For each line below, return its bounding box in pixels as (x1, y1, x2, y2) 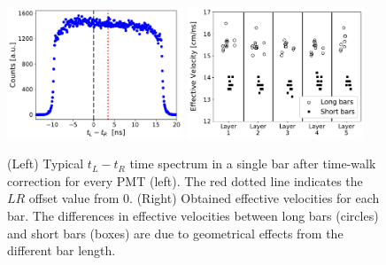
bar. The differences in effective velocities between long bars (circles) (7, 207, 379, 225)
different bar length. (7, 241, 116, 260)
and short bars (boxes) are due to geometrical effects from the (7, 223, 344, 242)
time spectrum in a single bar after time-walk (129, 154, 376, 173)
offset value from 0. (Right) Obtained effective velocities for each (28, 189, 380, 207)
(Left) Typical (7, 154, 84, 173)
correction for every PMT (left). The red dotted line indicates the (7, 171, 363, 190)
